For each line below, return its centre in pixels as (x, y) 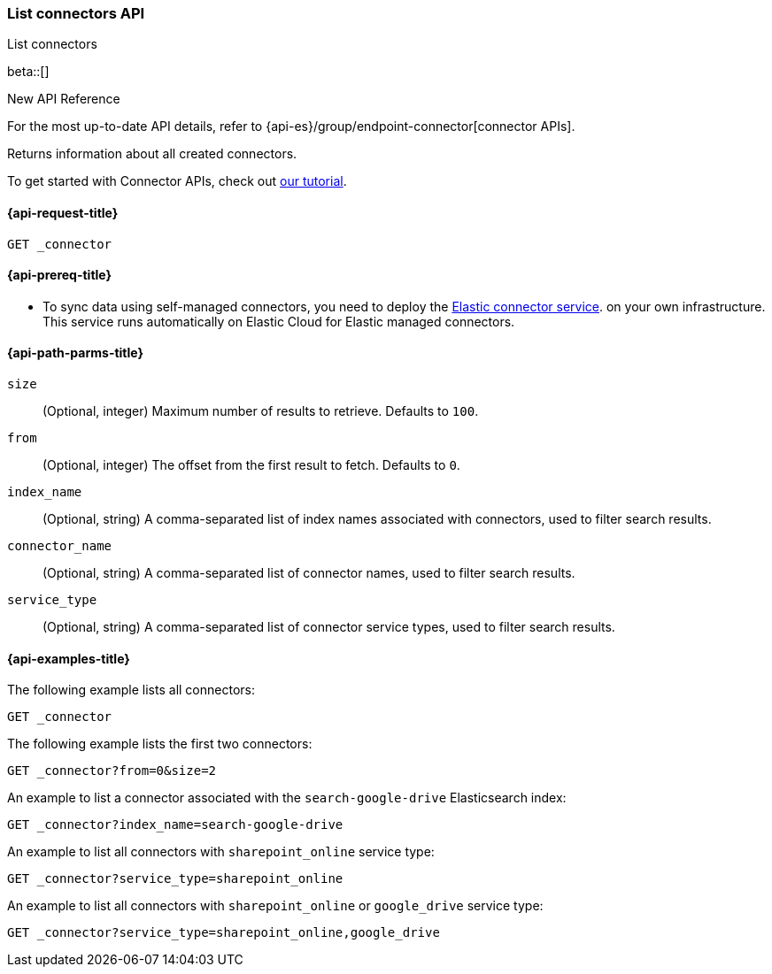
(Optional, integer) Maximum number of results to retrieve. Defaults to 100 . (261, 411)
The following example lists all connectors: (131, 690)
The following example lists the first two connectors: (160, 744)
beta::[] (28, 72)
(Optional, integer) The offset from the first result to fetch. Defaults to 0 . (251, 465)
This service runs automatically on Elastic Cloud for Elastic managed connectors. (279, 321)
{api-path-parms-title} (76, 353)
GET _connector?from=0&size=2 (112, 771)
